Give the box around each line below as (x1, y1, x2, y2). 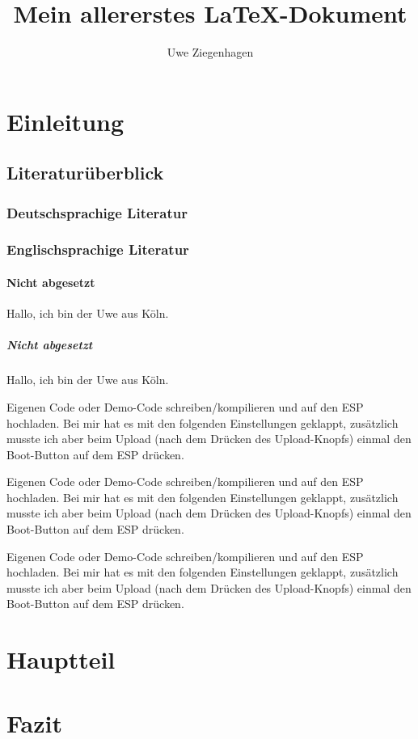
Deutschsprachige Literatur (6, 202, 188, 222)
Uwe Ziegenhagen (167, 44, 254, 61)
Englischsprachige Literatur (6, 239, 189, 260)
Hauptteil (6, 643, 116, 676)
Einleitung (6, 104, 125, 137)
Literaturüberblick (6, 160, 164, 185)
